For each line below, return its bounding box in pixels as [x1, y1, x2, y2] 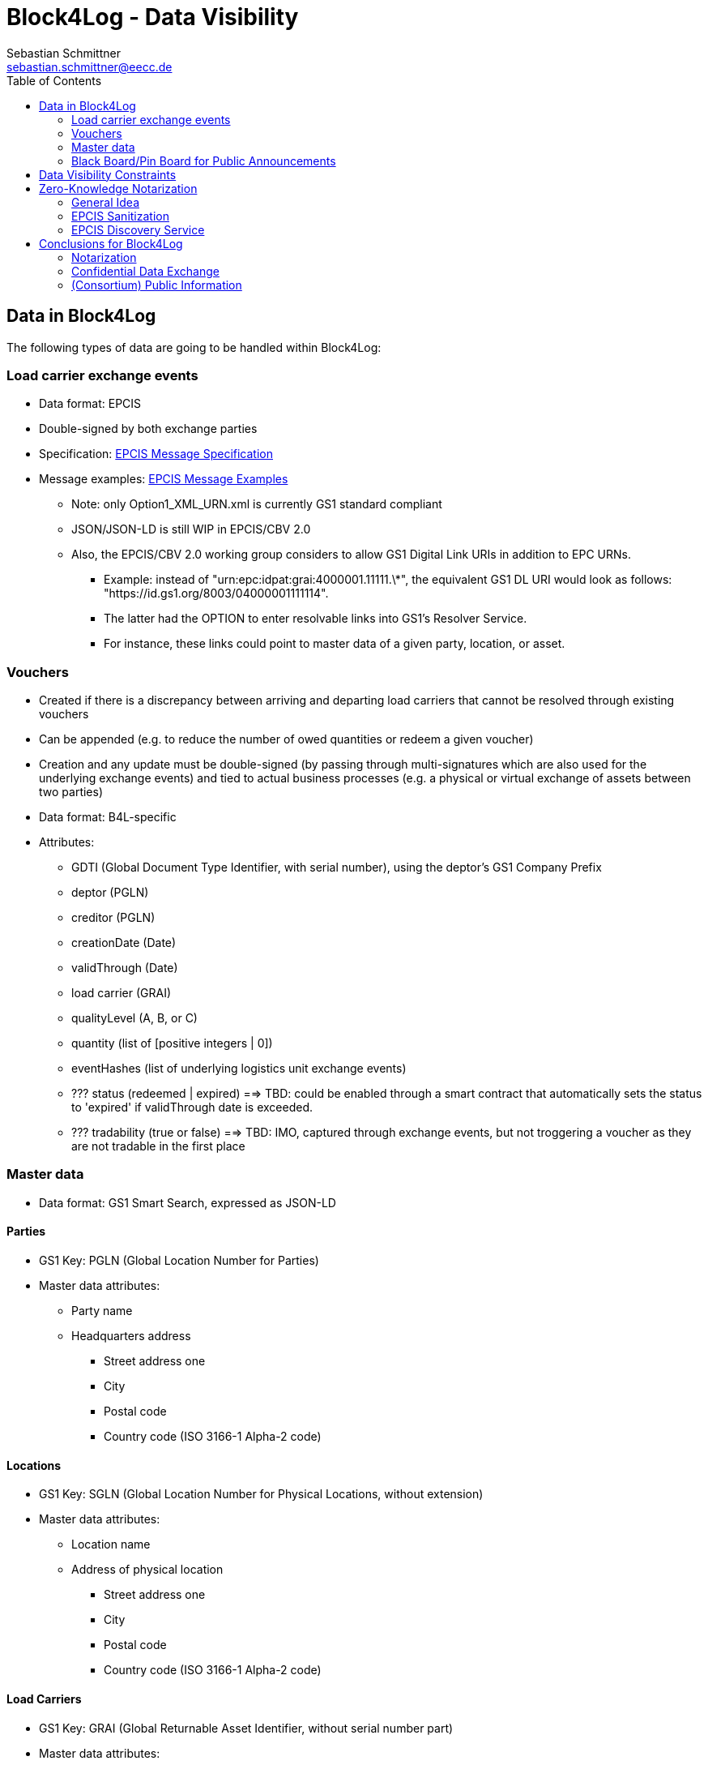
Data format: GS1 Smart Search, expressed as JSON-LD [39, 1195, 336, 1210]
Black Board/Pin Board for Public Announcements [71, 153, 336, 168]
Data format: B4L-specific [39, 810, 177, 825]
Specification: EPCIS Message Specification [39, 447, 273, 461]
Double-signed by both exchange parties [39, 422, 258, 436]
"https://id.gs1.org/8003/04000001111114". [104, 586, 329, 601]
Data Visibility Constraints [39, 167, 177, 182]
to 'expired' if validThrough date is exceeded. [71, 1100, 313, 1115]
